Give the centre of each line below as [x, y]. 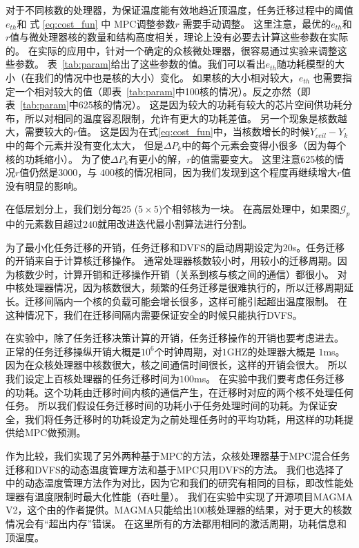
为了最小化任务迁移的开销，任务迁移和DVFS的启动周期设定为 [144, 247]
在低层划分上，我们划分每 [64, 209]
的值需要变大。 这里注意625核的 [263, 158]
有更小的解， [158, 158]
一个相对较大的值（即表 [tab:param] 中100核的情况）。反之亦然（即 [163, 91]
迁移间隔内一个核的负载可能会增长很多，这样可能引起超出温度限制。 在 [186, 301]
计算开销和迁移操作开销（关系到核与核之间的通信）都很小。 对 [205, 274]
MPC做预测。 [55, 432]
